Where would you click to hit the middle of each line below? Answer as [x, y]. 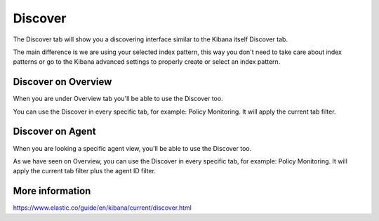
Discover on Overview [62, 82]
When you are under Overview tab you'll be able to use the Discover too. [118, 99]
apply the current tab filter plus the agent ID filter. [84, 171]
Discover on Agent [54, 132]
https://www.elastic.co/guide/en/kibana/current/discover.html [102, 208]
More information [52, 191]
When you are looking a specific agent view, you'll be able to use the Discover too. [132, 148]
